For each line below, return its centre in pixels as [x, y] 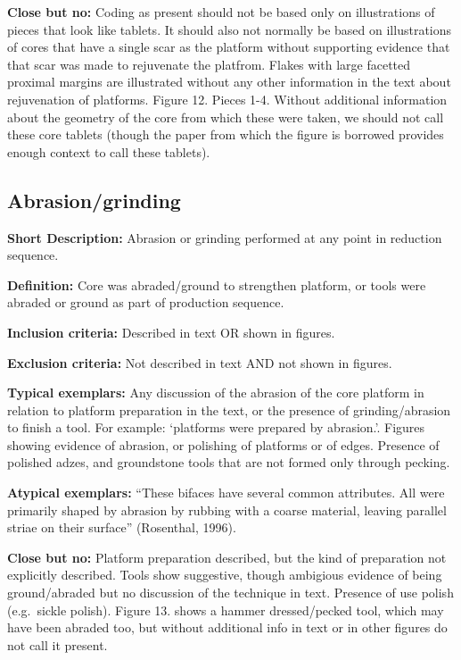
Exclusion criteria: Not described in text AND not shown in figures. [200, 362]
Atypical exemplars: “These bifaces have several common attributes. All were [226, 493]
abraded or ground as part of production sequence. [146, 302]
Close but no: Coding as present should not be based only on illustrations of [221, 12]
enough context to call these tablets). [109, 151]
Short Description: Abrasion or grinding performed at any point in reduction [225, 237]
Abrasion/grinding [94, 200]
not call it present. [58, 644]
